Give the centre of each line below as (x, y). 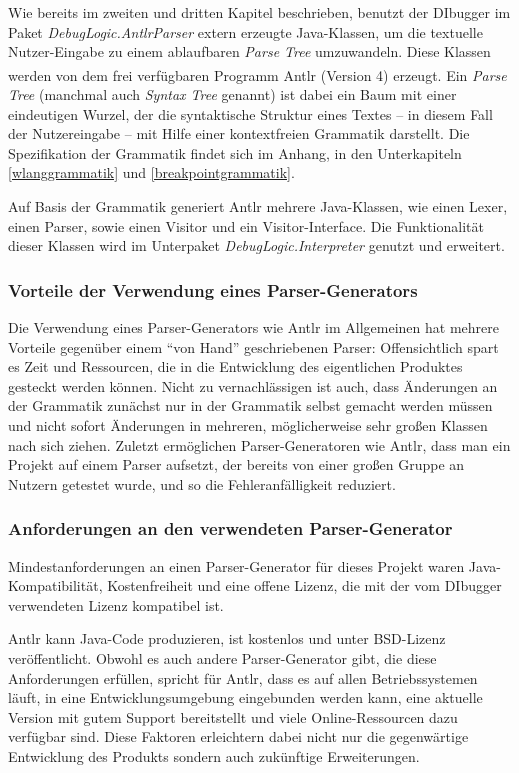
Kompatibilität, (55, 585)
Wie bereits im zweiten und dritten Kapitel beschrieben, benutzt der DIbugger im (259, 12)
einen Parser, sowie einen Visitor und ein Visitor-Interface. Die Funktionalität (246, 225)
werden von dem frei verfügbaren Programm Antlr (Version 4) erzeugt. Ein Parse (257, 74)
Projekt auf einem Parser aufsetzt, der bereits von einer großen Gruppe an (236, 464)
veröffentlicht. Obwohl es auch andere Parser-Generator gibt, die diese (222, 657)
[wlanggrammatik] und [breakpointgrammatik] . (151, 172)
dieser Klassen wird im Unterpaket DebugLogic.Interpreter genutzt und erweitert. (256, 245)
